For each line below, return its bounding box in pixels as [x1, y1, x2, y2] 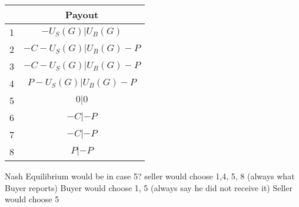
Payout [65, 8, 99, 21]
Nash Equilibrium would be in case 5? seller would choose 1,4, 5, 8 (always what [5, 170, 295, 182]
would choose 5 [5, 193, 59, 205]
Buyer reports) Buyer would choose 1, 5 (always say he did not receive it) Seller [5, 181, 293, 193]
